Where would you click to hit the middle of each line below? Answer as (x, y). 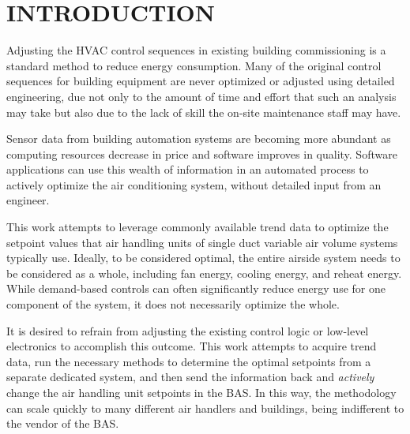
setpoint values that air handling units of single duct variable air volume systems (202, 242)
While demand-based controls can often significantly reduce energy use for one (196, 288)
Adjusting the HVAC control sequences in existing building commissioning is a (196, 50)
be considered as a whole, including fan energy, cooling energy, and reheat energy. (204, 273)
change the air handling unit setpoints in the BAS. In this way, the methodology (201, 392)
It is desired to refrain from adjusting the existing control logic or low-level (188, 330)
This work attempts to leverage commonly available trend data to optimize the (197, 227)
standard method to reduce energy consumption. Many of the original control (194, 65)
